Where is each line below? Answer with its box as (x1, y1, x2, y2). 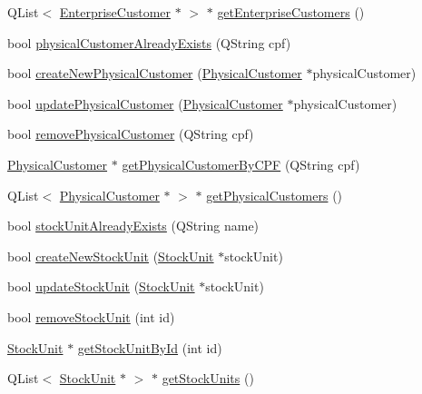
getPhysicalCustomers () (206, 185, 343, 204)
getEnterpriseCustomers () (217, 3, 365, 21)
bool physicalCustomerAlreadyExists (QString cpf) (7, 33, 291, 52)
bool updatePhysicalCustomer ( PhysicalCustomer (7, 94, 283, 113)
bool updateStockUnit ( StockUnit (7, 277, 195, 296)
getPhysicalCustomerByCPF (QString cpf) (122, 154, 360, 173)
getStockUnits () (162, 369, 254, 388)
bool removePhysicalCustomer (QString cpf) (7, 124, 254, 143)
